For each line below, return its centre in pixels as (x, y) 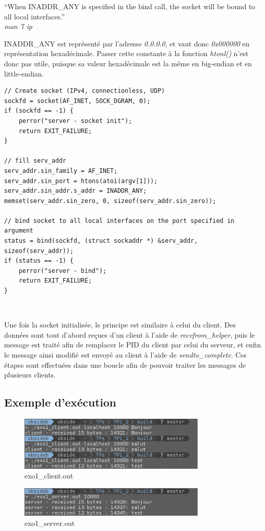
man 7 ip (18, 26)
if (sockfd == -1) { (39, 111)
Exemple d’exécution (60, 402)
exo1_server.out (50, 523)
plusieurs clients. (30, 375)
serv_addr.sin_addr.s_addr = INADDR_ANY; (76, 191)
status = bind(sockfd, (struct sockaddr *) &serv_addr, (101, 241)
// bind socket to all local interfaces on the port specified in (119, 221)
